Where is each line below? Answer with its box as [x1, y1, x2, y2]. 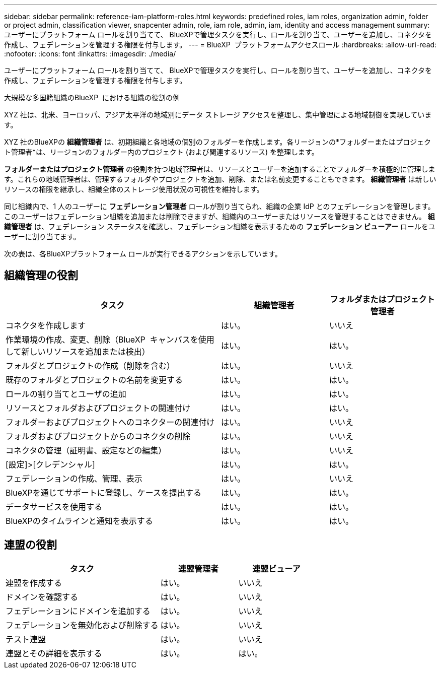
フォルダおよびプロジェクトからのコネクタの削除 [6, 431, 191, 441]
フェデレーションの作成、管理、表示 [6, 473, 142, 484]
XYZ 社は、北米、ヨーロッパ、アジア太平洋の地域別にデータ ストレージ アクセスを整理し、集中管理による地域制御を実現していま [4, 110, 432, 119]
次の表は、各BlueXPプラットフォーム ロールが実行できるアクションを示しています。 [4, 249, 282, 258]
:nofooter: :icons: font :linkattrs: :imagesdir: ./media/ [4, 49, 176, 58]
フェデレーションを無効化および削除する [6, 620, 159, 630]
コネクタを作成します [6, 320, 86, 330]
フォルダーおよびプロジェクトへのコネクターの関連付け [6, 417, 215, 427]
